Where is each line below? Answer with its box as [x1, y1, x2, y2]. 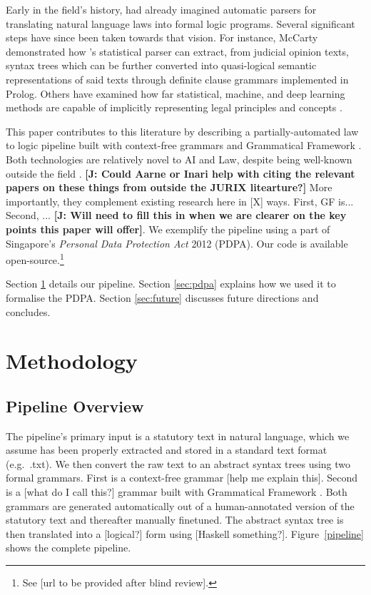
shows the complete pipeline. [6, 540, 131, 555]
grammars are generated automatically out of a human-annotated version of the [6, 498, 355, 513]
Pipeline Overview [6, 395, 144, 417]
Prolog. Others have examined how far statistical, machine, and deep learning [6, 86, 345, 101]
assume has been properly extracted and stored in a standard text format [6, 442, 327, 457]
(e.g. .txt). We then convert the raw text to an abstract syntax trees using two [6, 456, 351, 471]
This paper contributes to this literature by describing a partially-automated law [6, 123, 359, 138]
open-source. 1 [6, 250, 64, 267]
